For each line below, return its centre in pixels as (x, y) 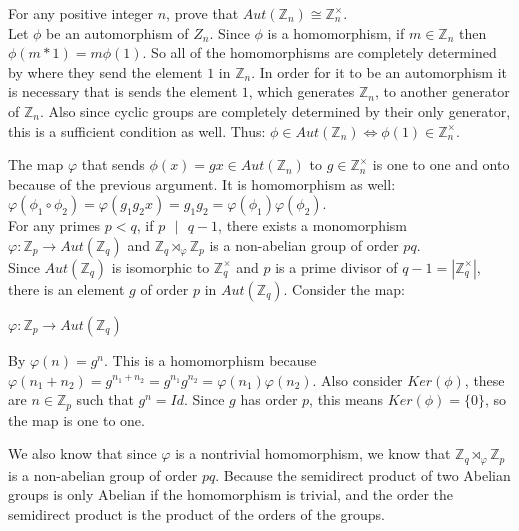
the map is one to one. (76, 419)
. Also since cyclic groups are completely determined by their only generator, (275, 110)
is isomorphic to (160, 266)
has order (269, 399)
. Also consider (357, 379)
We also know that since (82, 453)
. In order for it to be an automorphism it (379, 71)
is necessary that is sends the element (123, 91)
